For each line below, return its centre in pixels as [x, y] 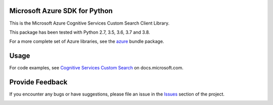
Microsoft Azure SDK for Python [61, 11]
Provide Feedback [38, 82]
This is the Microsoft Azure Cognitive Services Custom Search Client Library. [89, 23]
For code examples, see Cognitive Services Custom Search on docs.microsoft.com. [97, 68]
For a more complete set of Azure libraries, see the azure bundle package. [87, 41]
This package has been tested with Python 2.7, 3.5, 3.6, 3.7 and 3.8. [80, 32]
